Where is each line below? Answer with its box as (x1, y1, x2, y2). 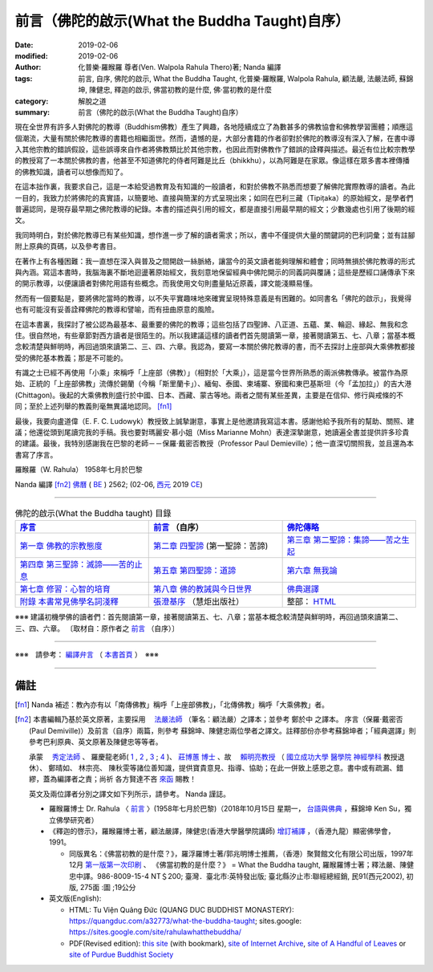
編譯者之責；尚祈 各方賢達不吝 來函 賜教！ (56, 775, 196, 784)
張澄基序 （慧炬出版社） (153, 596, 245, 608)
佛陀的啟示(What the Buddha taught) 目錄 (14, 508, 172, 519)
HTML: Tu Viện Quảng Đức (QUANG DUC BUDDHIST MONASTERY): (69, 905, 294, 914)
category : (14, 96, 49, 106)
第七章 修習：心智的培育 (19, 584, 111, 595)
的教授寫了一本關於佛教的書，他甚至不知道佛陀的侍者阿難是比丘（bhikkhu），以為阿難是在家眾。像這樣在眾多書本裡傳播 (14, 156, 411, 165)
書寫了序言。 (14, 449, 58, 459)
